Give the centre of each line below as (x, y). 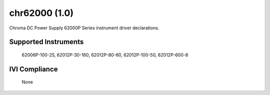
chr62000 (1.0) (41, 13)
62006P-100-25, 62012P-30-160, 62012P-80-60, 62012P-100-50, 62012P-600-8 (105, 55)
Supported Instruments (46, 42)
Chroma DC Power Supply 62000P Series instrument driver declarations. (84, 28)
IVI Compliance (33, 69)
